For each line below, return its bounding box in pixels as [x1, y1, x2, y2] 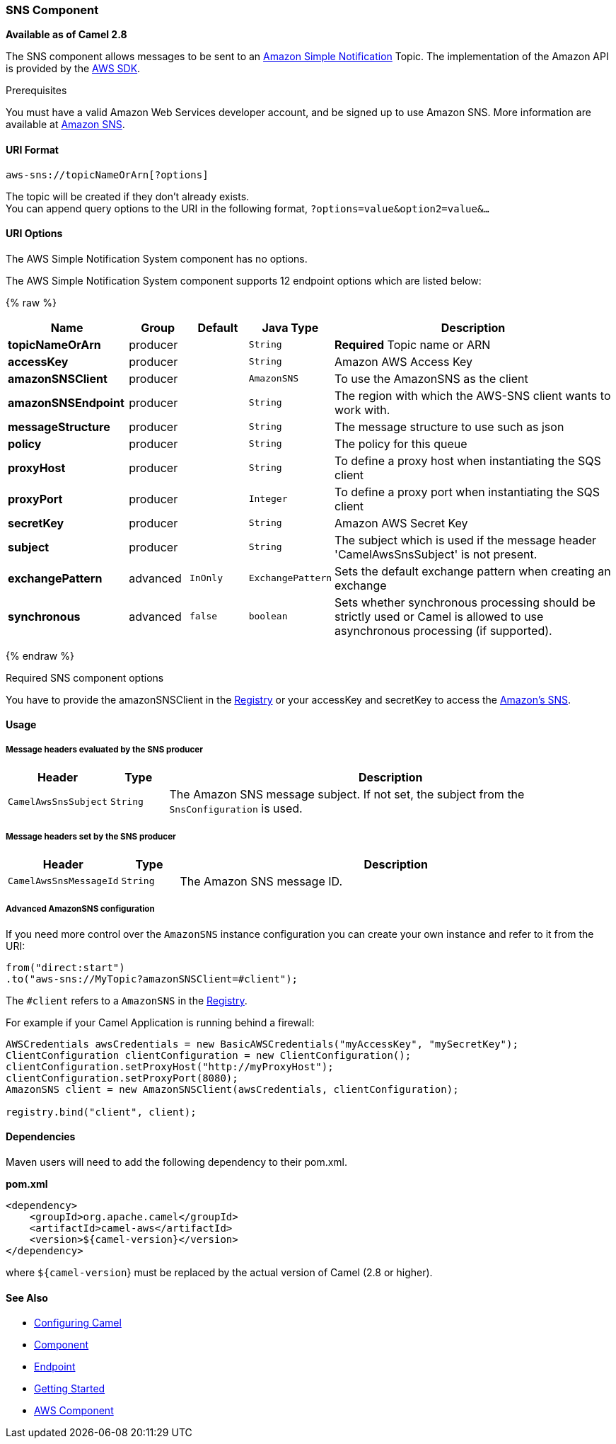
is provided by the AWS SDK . [6, 62, 141, 75]
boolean [248, 611, 288, 622]
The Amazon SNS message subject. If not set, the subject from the [169, 787, 525, 802]
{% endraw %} [6, 649, 74, 662]
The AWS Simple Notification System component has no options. [6, 252, 308, 265]
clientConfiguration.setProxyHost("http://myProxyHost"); [6, 1060, 334, 1072]
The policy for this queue [335, 436, 467, 451]
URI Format [6, 143, 59, 156]
